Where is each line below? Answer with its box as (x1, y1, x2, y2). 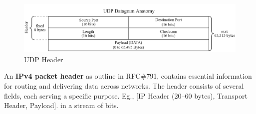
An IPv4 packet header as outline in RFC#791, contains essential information (4, 71, 252, 81)
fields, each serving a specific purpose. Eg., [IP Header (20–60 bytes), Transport (4, 90, 248, 101)
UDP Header (24, 54, 63, 64)
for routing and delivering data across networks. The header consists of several (4, 81, 244, 91)
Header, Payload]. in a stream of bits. (4, 100, 119, 111)
